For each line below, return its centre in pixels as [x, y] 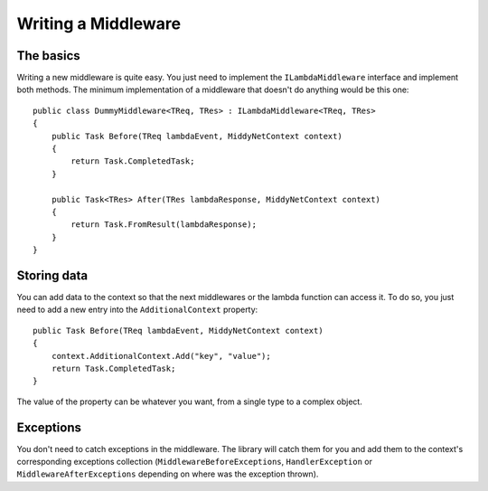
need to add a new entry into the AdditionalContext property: [137, 310]
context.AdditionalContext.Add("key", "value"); [161, 356]
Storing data [52, 275]
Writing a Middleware [99, 24]
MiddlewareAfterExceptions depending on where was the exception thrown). [168, 474]
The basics [48, 56]
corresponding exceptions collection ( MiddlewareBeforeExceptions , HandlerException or [194, 462]
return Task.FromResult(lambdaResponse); [164, 225]
